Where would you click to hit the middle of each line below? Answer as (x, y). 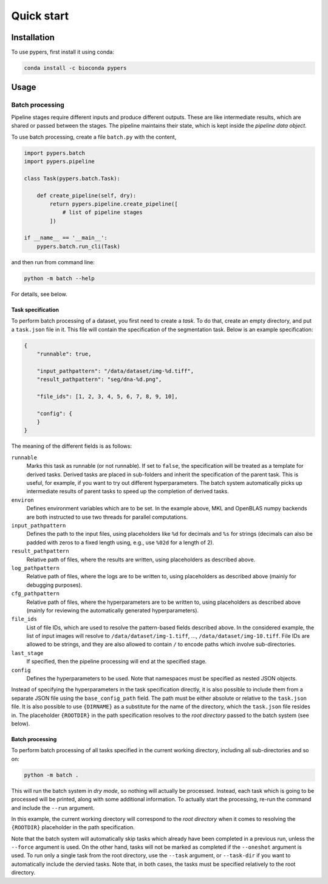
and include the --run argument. (53, 807)
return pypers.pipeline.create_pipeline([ (114, 204)
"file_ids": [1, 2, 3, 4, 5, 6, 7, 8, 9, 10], (108, 396)
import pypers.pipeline (60, 161)
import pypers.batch (54, 153)
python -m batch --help (60, 278)
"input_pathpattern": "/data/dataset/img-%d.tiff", (115, 371)
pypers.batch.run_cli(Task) (79, 246)
